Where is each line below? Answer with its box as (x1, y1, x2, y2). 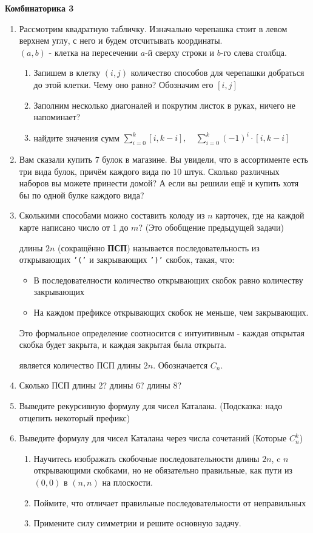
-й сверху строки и (145, 46, 215, 58)
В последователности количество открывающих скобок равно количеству (33, 273, 303, 286)
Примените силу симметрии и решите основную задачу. (33, 517, 241, 529)
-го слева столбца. (220, 46, 287, 58)
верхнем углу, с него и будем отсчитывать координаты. (19, 34, 223, 47)
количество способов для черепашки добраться (130, 66, 305, 79)
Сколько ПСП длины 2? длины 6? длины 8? (19, 379, 182, 392)
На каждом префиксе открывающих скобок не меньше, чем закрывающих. (33, 306, 309, 319)
